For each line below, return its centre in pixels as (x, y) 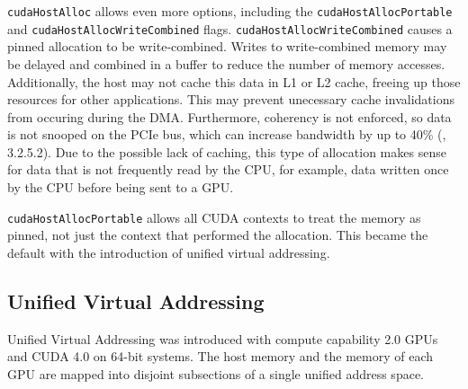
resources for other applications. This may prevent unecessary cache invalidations (231, 99)
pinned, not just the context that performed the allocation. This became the (218, 235)
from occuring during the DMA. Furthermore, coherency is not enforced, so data (229, 116)
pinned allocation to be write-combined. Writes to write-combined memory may (227, 46)
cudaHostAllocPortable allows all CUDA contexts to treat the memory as (214, 217)
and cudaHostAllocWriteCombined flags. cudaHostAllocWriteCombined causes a (230, 28)
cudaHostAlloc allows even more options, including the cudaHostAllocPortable (230, 11)
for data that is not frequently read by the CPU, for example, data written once (228, 169)
